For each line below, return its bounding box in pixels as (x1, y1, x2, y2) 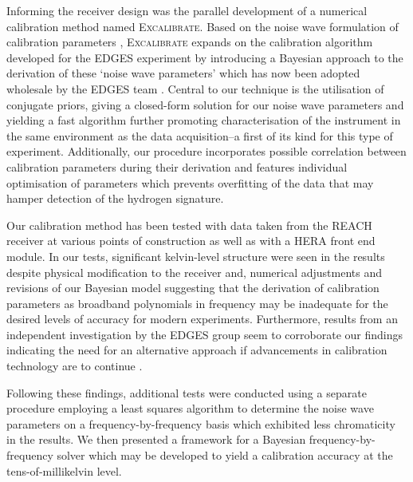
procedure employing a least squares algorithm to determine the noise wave (6, 400, 374, 417)
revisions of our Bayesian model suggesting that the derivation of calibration (6, 279, 380, 296)
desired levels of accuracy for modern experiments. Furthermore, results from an (6, 310, 398, 327)
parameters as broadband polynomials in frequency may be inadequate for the (6, 294, 388, 311)
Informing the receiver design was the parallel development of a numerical (6, 2, 368, 18)
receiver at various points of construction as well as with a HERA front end (6, 232, 376, 249)
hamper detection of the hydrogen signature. (6, 190, 224, 207)
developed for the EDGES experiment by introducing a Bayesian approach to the (6, 49, 403, 65)
